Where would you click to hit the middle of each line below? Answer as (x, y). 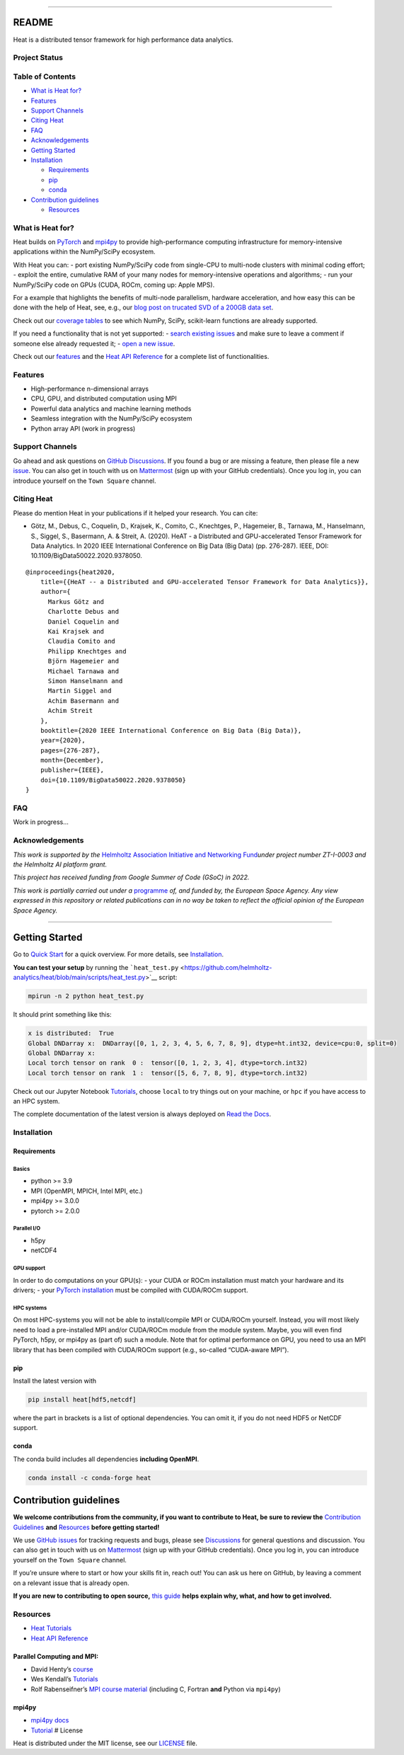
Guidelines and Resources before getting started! (86, 1527)
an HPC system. (36, 1102)
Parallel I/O (27, 1228)
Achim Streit (70, 711)
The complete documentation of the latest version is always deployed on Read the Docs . (142, 1114)
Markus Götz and (76, 601)
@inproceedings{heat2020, (71, 572)
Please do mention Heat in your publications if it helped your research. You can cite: (135, 513)
